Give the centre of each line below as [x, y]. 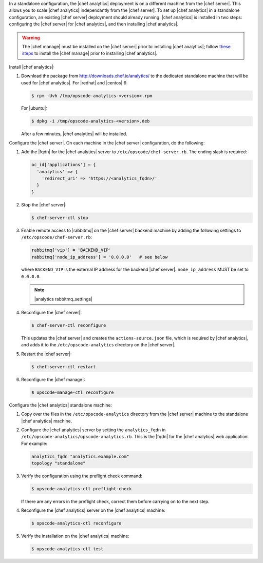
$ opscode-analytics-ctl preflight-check [82, 489]
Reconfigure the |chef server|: [52, 313]
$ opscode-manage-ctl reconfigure [73, 392]
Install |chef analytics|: [32, 67]
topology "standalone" [58, 463]
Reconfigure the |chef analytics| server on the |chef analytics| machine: [93, 510]
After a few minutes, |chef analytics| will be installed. [74, 134]
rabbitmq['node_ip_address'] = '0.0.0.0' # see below [100, 257]
